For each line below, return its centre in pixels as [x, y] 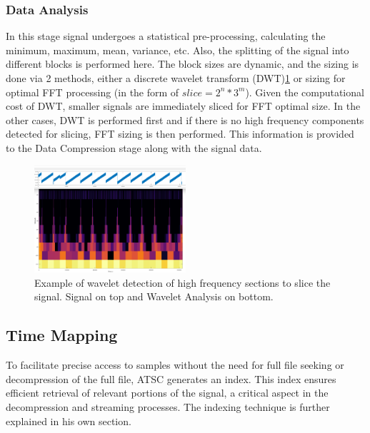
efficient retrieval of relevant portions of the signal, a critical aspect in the [167, 393]
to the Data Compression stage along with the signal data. [134, 147]
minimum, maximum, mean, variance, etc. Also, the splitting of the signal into [177, 50]
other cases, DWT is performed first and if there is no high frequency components [185, 119]
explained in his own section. [69, 421]
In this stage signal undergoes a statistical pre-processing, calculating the [166, 36]
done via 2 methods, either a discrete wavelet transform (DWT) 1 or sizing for [176, 78]
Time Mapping [62, 335]
